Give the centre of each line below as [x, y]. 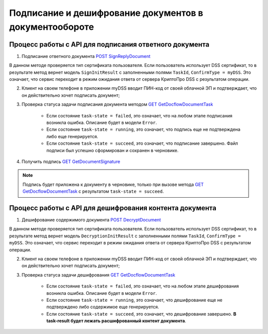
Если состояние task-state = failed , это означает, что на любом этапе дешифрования [143, 286]
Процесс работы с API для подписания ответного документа [109, 44]
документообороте [52, 27]
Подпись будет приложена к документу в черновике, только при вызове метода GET [113, 184]
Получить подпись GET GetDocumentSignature [71, 162]
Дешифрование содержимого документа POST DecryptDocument [91, 220]
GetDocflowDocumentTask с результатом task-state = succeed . [93, 191]
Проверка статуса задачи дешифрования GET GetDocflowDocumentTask [99, 275]
